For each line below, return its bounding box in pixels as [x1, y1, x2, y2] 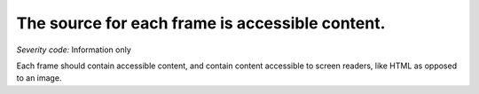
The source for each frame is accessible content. [16, 13, 386, 33]
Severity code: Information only [16, 44, 132, 55]
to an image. [16, 73, 62, 83]
